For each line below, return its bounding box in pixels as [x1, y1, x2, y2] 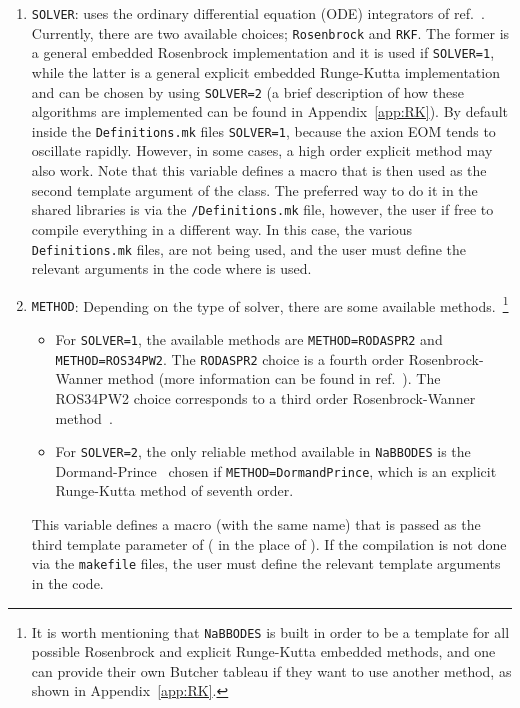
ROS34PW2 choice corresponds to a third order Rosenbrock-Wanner [55, 387, 476, 408]
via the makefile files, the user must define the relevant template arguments [31, 553, 501, 574]
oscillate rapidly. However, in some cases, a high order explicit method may [31, 140, 493, 161]
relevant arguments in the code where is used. [31, 258, 312, 279]
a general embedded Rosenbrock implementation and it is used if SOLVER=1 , [31, 42, 495, 63]
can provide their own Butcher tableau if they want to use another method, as [31, 660, 512, 681]
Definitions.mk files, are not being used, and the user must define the [31, 238, 467, 259]
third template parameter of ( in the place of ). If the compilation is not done [31, 533, 507, 554]
